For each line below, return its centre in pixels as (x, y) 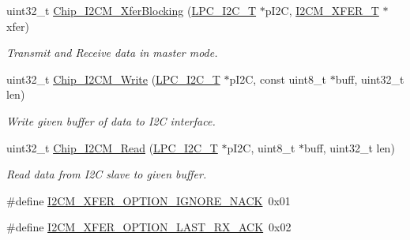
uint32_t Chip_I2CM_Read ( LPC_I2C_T (112, 147)
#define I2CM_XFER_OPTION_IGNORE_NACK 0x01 (149, 200)
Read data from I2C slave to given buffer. (107, 174)
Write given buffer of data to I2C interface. (111, 120)
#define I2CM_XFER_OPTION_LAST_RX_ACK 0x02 (149, 227)
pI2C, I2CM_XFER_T (322, 10)
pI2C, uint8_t (261, 147)
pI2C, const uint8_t (278, 79)
